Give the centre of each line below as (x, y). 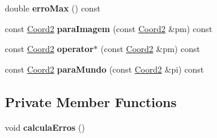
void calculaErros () (45, 127)
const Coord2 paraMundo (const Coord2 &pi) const (105, 69)
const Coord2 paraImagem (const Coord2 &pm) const (109, 28)
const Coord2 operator (49, 49)
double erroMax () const (53, 8)
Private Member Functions (91, 101)
